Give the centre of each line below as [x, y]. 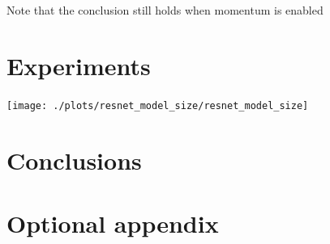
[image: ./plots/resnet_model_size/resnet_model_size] [158, 105]
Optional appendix [113, 223]
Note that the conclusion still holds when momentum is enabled [165, 10]
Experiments [79, 65]
